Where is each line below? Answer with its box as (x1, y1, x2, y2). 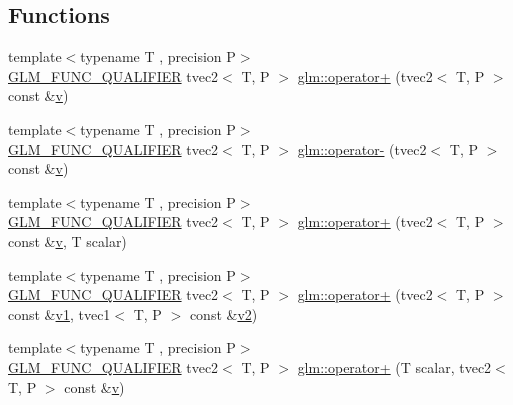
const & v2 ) (189, 303, 258, 324)
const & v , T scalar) (8, 230, 127, 251)
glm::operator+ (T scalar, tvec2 (297, 356, 492, 377)
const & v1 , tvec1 (8, 303, 111, 324)
